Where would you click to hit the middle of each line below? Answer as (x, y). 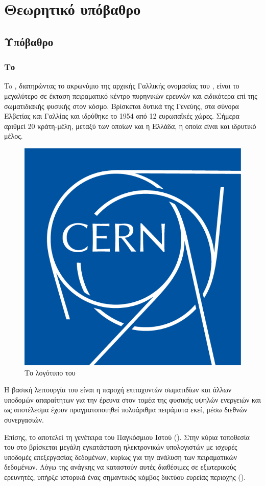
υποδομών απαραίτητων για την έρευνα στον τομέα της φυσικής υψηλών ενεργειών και (132, 399)
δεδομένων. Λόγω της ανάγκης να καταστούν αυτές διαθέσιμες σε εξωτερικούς (120, 467)
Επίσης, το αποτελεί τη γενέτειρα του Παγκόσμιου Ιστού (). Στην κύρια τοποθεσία (127, 437)
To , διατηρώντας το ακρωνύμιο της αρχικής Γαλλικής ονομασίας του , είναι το (122, 86)
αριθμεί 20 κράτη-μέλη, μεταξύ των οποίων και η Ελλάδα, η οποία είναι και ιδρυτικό (130, 126)
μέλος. (14, 136)
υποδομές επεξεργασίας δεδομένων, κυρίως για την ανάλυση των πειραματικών (121, 457)
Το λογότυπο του (50, 372)
